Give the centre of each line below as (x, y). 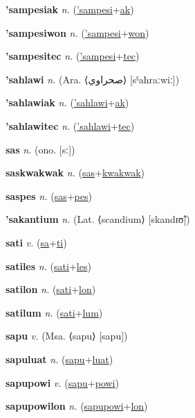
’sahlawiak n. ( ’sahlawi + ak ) (67, 102)
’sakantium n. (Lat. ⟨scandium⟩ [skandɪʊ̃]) (98, 219)
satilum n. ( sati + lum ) (54, 312)
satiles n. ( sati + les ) (48, 266)
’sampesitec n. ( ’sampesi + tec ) (73, 56)
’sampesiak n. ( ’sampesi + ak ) (70, 9)
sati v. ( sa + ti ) (36, 242)
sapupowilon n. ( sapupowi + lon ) (77, 406)
